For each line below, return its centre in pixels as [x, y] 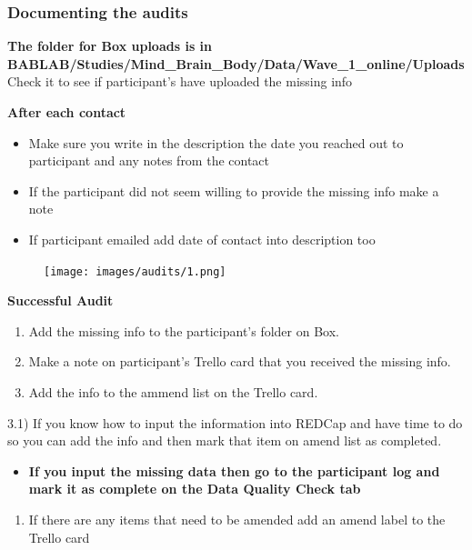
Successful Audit [60, 300]
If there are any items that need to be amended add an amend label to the [237, 519]
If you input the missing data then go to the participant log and [234, 470]
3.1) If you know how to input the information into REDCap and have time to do [235, 422]
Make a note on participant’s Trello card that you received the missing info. [240, 361]
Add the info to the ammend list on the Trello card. [173, 392]
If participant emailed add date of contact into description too [202, 239]
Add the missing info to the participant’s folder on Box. [184, 330]
